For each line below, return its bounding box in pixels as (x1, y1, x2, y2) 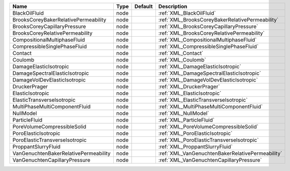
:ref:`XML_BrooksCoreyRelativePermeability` (158, 30, 265, 37)
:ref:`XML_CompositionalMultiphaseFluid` (158, 36, 257, 43)
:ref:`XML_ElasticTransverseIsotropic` (158, 97, 248, 103)
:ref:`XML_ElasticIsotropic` (158, 90, 221, 97)
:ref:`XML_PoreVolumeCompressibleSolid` (158, 123, 259, 130)
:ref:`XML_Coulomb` (158, 56, 206, 63)
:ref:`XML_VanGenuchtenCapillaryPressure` (158, 157, 262, 163)
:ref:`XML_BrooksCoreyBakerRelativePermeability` (158, 16, 279, 23)
